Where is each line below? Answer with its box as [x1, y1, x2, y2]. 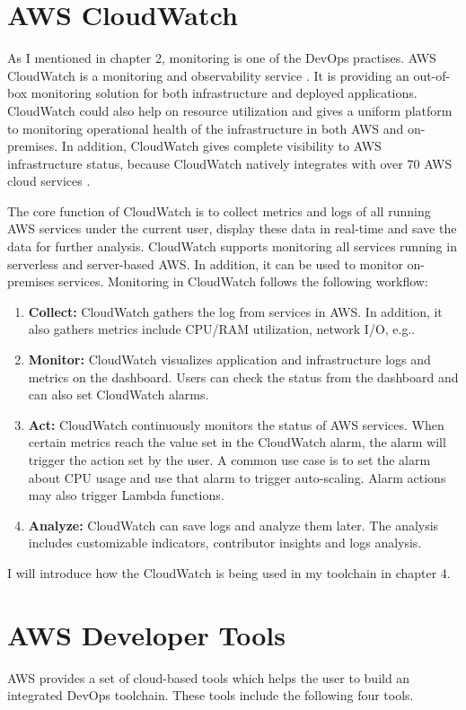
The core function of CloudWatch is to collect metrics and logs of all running [7, 201, 431, 220]
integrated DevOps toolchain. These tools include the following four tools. [7, 686, 414, 705]
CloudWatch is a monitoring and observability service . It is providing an [7, 66, 409, 84]
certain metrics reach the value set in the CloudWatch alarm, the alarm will [28, 433, 446, 451]
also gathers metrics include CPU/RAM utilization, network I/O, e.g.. [28, 320, 416, 338]
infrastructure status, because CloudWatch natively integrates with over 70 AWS [7, 153, 453, 172]
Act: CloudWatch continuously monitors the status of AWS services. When [28, 415, 444, 434]
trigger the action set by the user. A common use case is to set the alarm [28, 451, 431, 469]
